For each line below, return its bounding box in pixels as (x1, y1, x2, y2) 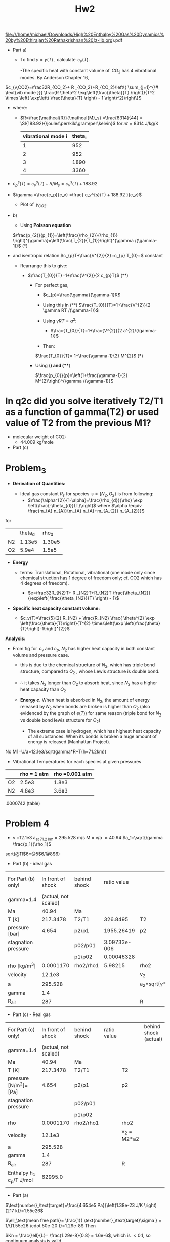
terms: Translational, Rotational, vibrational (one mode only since (20, 570, 156, 576)
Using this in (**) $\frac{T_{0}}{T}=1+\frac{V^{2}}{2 (42, 302, 151, 308)
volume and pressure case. (12, 652, 70, 658)
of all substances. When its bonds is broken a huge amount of (27, 733, 157, 739)
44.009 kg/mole (20, 439, 54, 445)
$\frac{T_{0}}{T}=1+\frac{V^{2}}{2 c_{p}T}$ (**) (27, 272, 129, 279)
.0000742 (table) (5, 800, 40, 806)
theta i (72, 132, 87, 140)
